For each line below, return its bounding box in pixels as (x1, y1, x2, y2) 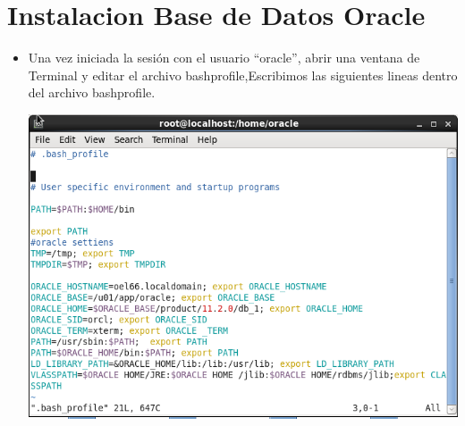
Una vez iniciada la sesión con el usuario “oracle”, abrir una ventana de (28, 48, 420, 67)
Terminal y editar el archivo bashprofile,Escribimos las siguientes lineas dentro (28, 65, 458, 84)
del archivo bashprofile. (28, 83, 156, 102)
